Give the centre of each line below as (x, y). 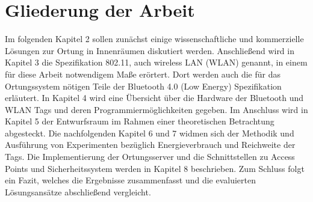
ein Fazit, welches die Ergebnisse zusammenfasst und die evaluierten (131, 180)
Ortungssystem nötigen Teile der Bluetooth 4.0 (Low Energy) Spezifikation (143, 86)
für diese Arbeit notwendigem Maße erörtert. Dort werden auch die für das (143, 74)
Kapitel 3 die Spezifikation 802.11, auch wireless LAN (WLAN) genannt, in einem (156, 62)
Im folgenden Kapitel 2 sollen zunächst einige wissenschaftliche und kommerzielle (154, 39)
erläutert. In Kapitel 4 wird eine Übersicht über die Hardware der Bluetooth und (154, 98)
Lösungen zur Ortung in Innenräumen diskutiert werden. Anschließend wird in (150, 50)
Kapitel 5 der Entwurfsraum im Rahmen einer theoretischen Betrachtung (140, 121)
